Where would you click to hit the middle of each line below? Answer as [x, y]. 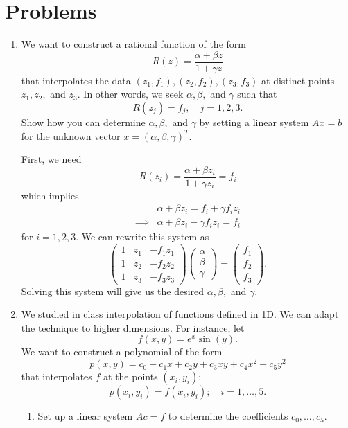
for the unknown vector [71, 135]
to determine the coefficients [228, 416]
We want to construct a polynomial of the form [122, 351]
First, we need [51, 159]
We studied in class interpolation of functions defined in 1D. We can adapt [180, 314]
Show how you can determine [83, 122]
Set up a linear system [85, 416]
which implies [50, 195]
